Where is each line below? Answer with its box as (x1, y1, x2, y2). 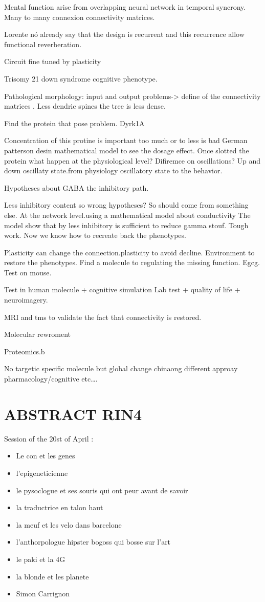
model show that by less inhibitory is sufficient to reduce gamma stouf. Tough (4, 219, 249, 230)
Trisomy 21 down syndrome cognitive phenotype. (4, 73, 158, 84)
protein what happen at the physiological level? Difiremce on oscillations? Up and (4, 155, 261, 166)
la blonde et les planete (16, 571, 89, 581)
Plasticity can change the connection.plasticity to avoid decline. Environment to (4, 247, 255, 257)
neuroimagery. (4, 294, 48, 305)
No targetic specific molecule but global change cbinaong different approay (4, 363, 238, 374)
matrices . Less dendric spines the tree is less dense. (4, 101, 166, 111)
